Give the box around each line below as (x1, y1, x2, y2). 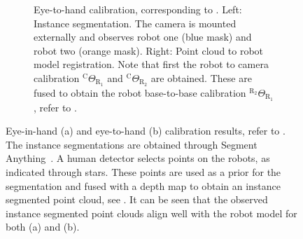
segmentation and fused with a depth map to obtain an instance (6, 178, 281, 193)
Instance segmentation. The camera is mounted (34, 15, 237, 30)
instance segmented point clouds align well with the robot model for (6, 205, 297, 220)
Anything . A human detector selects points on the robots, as (6, 151, 270, 165)
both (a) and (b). (6, 219, 80, 234)
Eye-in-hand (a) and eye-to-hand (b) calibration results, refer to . (6, 123, 286, 138)
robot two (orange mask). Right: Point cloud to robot (34, 43, 264, 57)
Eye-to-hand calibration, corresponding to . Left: (34, 2, 242, 16)
